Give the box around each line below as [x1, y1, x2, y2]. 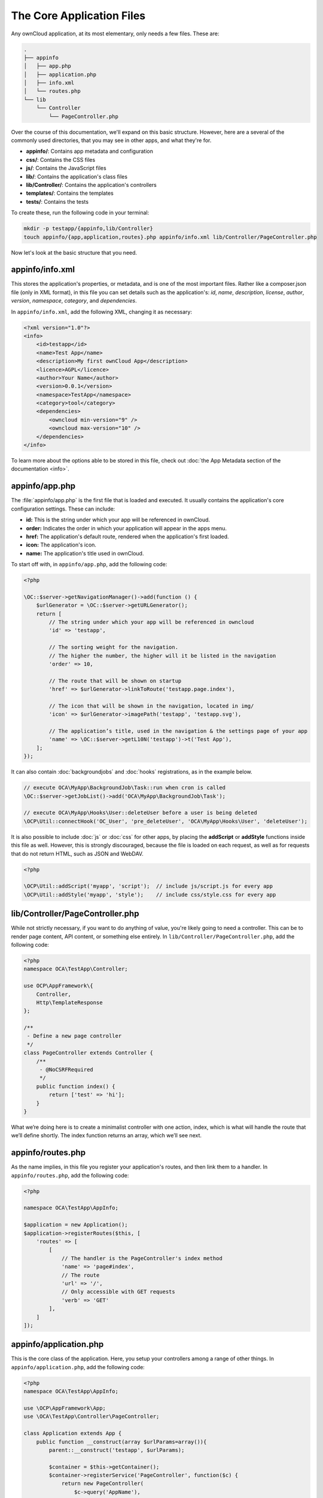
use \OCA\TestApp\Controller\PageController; [23, 1413, 160, 1420]
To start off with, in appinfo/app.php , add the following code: [11, 561, 167, 568]
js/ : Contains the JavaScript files [26, 165, 107, 172]
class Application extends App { [23, 1430, 122, 1437]
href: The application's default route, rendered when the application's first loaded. [26, 533, 230, 540]
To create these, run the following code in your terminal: [11, 209, 150, 216]
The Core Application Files [11, 9, 146, 22]
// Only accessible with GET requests [61, 1288, 176, 1295]
